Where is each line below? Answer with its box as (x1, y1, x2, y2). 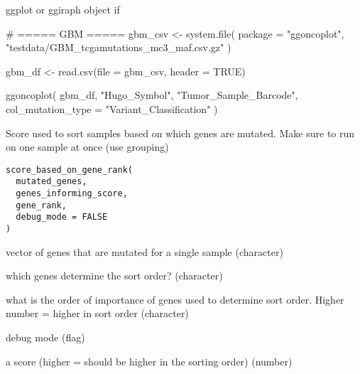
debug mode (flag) (6, 330, 85, 345)
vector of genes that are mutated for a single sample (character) (6, 244, 283, 259)
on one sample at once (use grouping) (6, 139, 169, 154)
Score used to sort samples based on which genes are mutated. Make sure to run (6, 125, 355, 140)
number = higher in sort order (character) (6, 306, 189, 321)
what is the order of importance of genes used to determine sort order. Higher (6, 292, 344, 306)
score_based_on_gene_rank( (6, 164, 133, 175)
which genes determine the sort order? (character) (6, 268, 223, 283)
